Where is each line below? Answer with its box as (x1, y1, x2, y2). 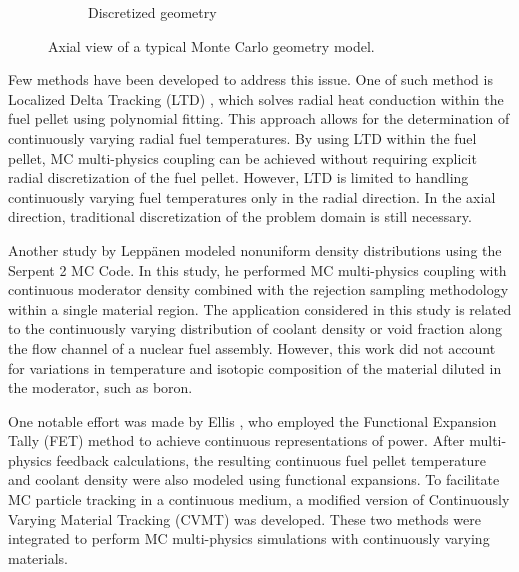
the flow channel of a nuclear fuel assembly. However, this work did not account (8, 337, 496, 358)
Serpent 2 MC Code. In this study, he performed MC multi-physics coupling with (8, 259, 507, 280)
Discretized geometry (88, 2, 217, 22)
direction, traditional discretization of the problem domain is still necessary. (8, 206, 472, 227)
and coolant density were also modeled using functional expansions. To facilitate (8, 469, 500, 490)
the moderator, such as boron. (8, 377, 193, 398)
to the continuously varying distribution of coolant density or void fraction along (8, 318, 502, 339)
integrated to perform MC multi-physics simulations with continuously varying (8, 528, 490, 549)
